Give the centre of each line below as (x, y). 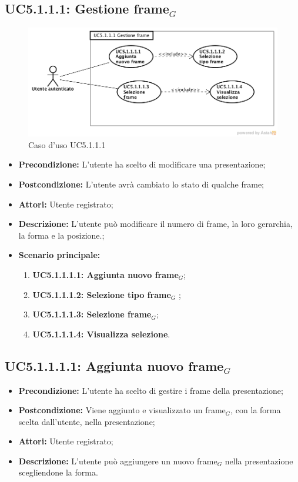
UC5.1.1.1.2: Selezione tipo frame (102, 294)
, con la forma (256, 410)
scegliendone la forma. (58, 472)
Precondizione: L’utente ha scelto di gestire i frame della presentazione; (151, 390)
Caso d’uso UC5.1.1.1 (67, 144)
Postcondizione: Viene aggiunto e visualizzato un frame (122, 410)
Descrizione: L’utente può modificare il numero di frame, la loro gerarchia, (155, 224)
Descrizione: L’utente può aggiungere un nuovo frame (118, 461)
